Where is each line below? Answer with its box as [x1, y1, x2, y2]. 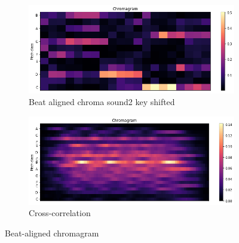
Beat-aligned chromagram [5, 226, 99, 239]
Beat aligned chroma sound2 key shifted [29, 96, 175, 108]
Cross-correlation [29, 207, 91, 219]
